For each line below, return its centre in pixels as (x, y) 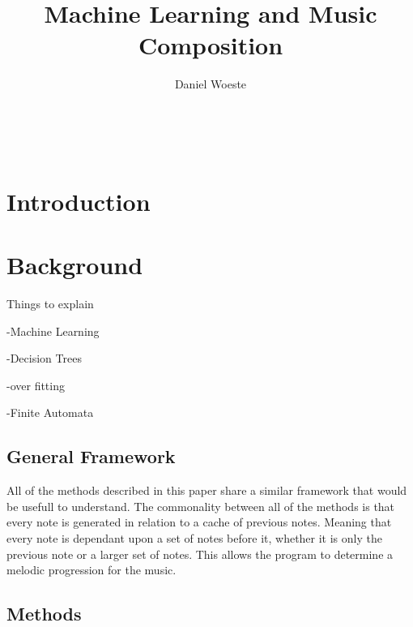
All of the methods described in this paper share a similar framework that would (207, 490)
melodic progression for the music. (92, 570)
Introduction (79, 201)
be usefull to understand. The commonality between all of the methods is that (201, 506)
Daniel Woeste (211, 84)
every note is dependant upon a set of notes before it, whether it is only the (194, 537)
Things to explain (50, 303)
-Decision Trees (44, 358)
